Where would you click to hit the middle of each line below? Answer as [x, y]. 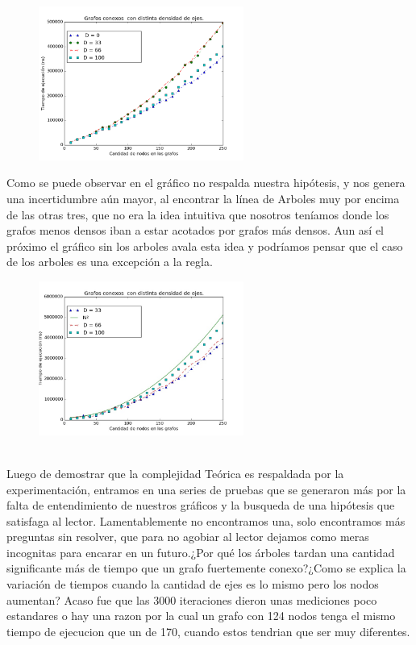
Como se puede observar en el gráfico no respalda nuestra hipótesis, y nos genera [206, 183]
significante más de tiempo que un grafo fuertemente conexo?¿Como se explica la [206, 568]
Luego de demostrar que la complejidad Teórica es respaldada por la [175, 473]
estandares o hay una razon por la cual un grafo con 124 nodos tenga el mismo [201, 616]
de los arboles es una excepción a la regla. [110, 262]
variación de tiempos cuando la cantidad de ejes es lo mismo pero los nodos [193, 584]
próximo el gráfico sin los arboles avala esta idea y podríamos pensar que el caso [205, 246]
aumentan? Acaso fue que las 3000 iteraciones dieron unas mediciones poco [192, 599]
